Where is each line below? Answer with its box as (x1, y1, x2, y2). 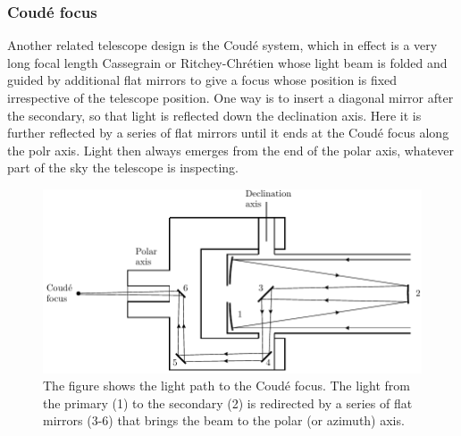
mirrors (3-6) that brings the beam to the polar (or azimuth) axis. (43, 411, 405, 430)
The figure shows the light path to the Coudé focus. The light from (43, 376, 410, 395)
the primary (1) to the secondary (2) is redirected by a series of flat (43, 393, 413, 412)
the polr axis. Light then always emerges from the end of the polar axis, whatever (7, 140, 455, 159)
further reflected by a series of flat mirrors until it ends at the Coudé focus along (7, 123, 449, 142)
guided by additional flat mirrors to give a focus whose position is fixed (7, 71, 398, 89)
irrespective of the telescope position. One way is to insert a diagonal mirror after (7, 88, 454, 106)
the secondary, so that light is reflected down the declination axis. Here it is (7, 105, 422, 124)
